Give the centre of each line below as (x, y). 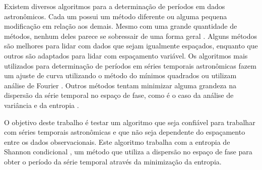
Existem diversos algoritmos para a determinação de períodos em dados (115, 6)
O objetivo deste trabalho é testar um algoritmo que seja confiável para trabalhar (130, 122)
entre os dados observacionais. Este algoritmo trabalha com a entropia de (117, 141)
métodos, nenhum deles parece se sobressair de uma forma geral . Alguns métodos (131, 36)
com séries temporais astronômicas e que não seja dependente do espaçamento (125, 132)
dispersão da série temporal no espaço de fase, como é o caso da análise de (119, 95)
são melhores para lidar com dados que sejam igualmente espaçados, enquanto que (131, 46)
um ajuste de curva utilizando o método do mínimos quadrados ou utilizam (120, 75)
